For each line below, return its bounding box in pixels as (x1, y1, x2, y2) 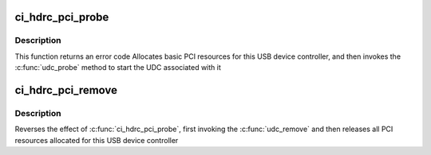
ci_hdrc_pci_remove (14, 83, 118, 97)
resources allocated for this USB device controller (14, 135, 179, 145)
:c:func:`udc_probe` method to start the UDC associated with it (14, 63, 221, 72)
